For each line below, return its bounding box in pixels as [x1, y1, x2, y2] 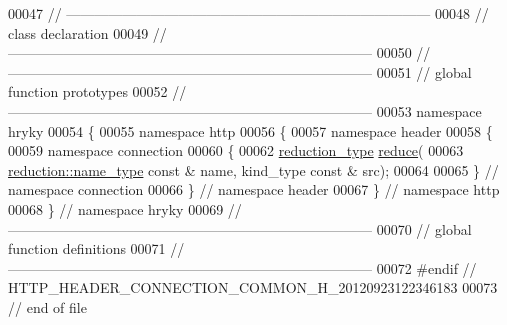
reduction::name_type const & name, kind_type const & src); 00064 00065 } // [8, 159, 499, 180]
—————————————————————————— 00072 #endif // [8, 257, 477, 278]
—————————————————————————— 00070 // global [8, 218, 472, 239]
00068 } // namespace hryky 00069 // [8, 198, 242, 219]
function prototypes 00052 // [8, 81, 187, 102]
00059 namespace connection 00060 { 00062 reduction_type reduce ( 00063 [8, 140, 464, 161]
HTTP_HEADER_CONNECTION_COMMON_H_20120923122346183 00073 [8, 277, 498, 298]
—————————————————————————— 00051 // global [8, 61, 472, 82]
